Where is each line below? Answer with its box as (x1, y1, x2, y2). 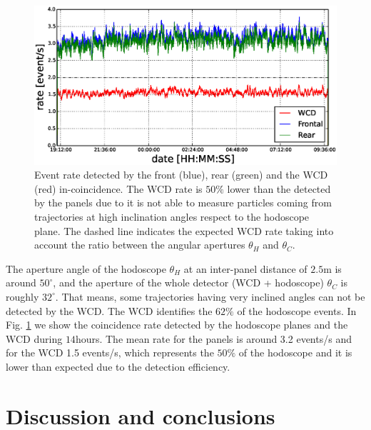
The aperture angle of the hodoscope (6, 261, 166, 276)
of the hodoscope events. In (237, 303, 357, 318)
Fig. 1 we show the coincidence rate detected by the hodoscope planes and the (6, 317, 348, 332)
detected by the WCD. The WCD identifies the (6, 303, 213, 318)
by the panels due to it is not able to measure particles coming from (34, 195, 332, 210)
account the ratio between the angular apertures (34, 237, 245, 252)
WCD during (6, 331, 63, 346)
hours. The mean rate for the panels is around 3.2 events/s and (75, 331, 352, 346)
